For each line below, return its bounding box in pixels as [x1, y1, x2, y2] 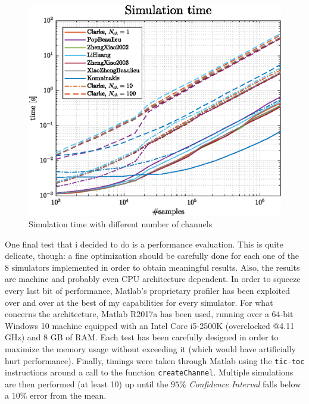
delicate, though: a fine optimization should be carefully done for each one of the [5, 249, 299, 262]
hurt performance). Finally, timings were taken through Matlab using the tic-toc [5, 354, 305, 367]
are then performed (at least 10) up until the [5, 377, 168, 390]
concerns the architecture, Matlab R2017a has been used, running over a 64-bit [5, 308, 294, 320]
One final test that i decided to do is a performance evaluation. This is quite [5, 237, 283, 250]
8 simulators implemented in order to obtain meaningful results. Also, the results [5, 261, 300, 273]
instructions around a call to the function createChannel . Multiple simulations [5, 366, 294, 378]
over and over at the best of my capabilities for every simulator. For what [5, 296, 273, 308]
